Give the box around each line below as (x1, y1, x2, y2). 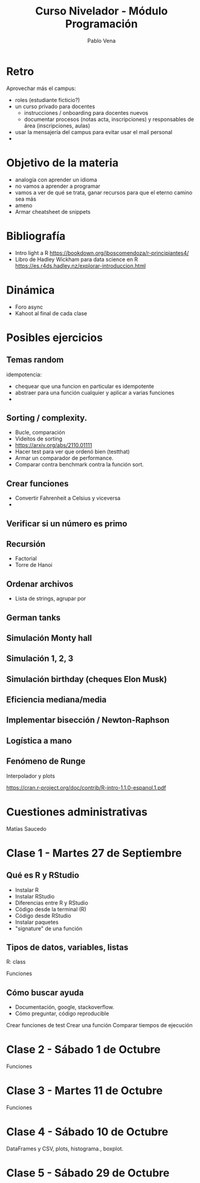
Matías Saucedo (6, 825, 47, 832)
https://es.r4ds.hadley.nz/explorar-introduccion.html (15, 262, 146, 269)
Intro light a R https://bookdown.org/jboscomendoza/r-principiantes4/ (15, 249, 189, 256)
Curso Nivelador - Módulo (35, 4, 168, 18)
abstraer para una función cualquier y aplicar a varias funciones (15, 388, 175, 396)
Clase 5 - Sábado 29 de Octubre (6, 1166, 170, 1180)
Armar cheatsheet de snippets (15, 208, 91, 215)
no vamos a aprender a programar (15, 182, 101, 190)
